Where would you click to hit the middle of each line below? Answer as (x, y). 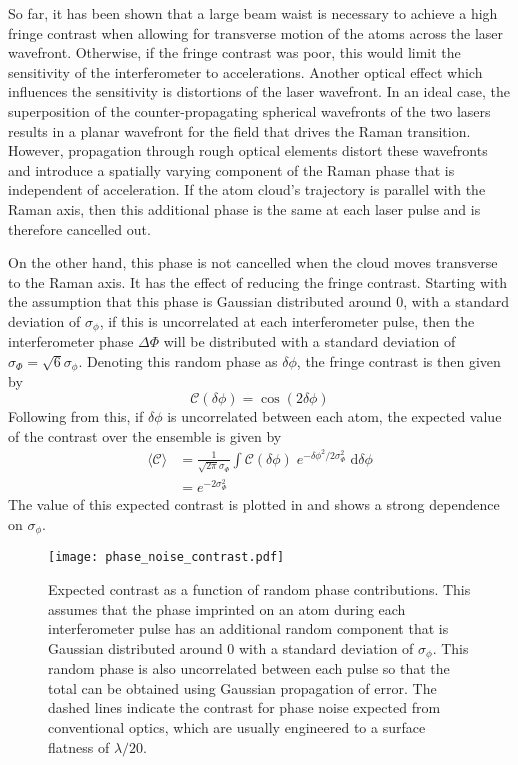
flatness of (79, 746)
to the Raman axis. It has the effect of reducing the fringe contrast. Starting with (258, 281)
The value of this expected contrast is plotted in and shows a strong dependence (254, 504)
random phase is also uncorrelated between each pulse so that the (249, 668)
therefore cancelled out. (79, 228)
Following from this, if (76, 416)
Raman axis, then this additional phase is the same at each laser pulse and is (244, 208)
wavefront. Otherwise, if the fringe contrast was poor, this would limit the (234, 52)
